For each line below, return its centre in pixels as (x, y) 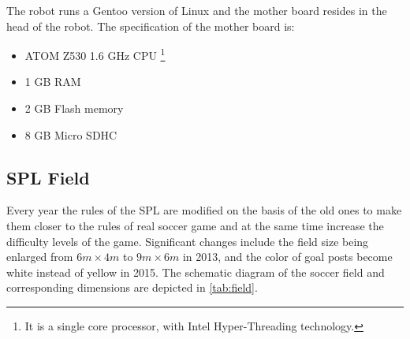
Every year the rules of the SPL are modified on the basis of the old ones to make (204, 210)
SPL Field (48, 177)
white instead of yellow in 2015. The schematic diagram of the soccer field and (196, 272)
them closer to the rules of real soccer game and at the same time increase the (195, 226)
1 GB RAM (53, 82)
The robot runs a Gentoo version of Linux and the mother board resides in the (197, 10)
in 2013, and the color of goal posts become (287, 257)
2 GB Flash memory (74, 108)
